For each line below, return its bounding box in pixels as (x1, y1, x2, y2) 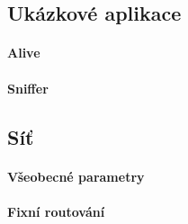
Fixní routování (7, 202, 105, 220)
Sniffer (7, 78, 49, 97)
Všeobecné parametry (7, 166, 145, 185)
